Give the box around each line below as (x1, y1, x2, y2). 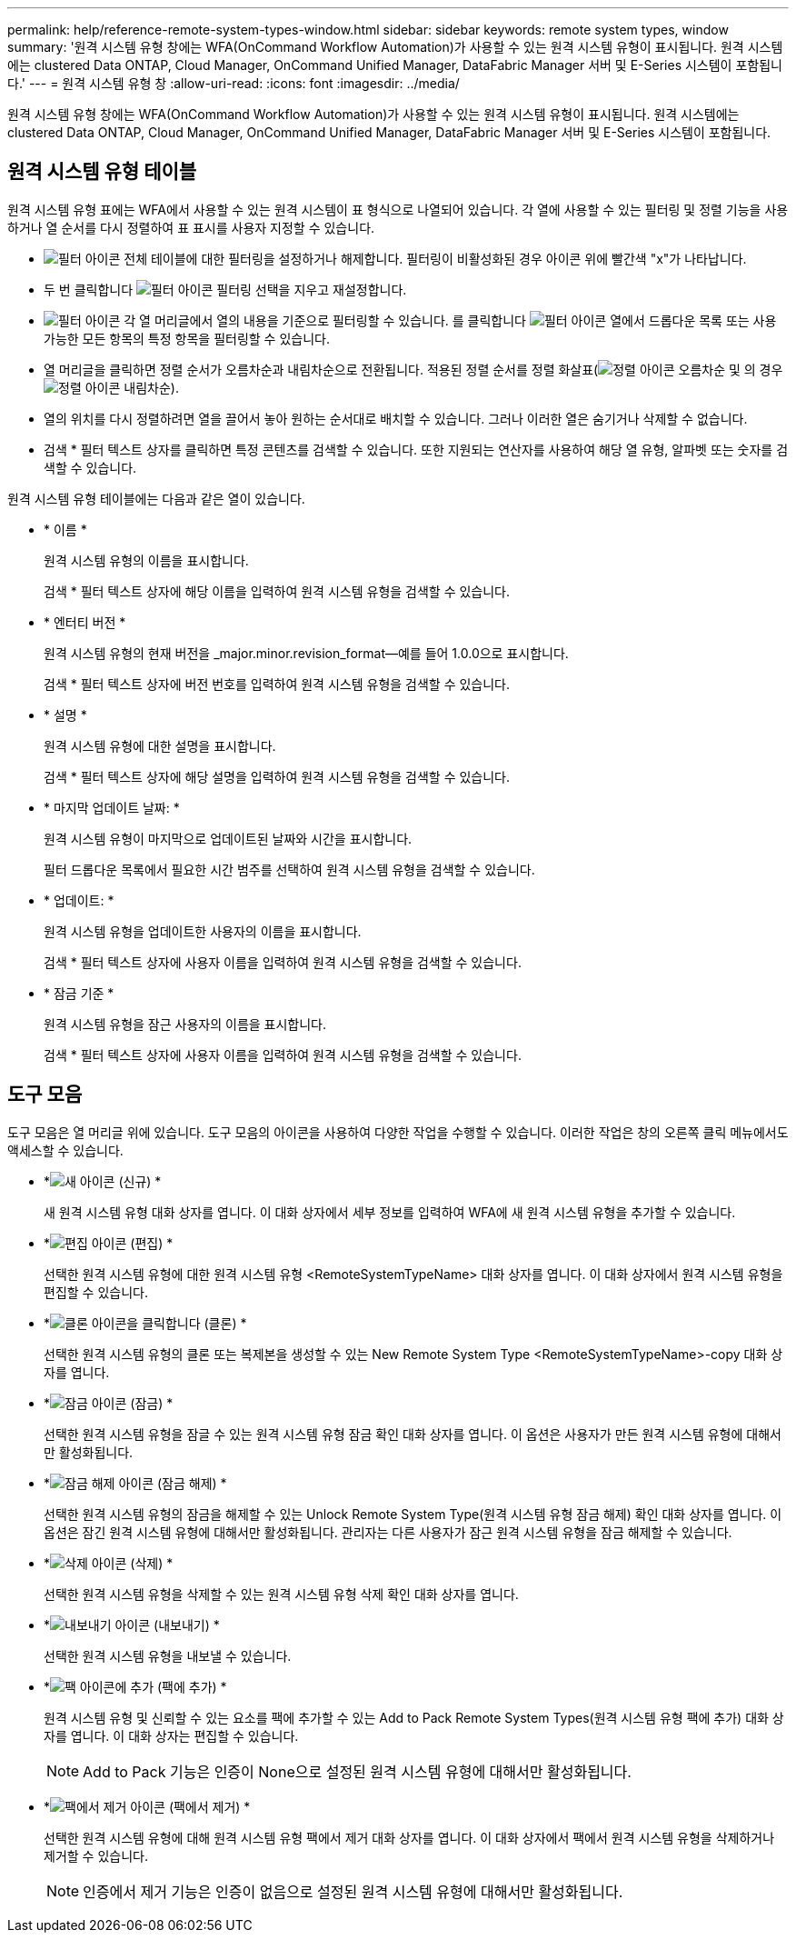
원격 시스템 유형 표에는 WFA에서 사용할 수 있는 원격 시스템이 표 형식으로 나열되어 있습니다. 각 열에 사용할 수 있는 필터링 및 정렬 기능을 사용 (7, 201, 789, 217)
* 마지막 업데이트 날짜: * (44, 799, 180, 815)
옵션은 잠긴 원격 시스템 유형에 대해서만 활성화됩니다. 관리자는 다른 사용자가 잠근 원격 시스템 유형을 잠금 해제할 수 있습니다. (44, 1524, 732, 1540)
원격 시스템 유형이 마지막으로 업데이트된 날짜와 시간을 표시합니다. (44, 830, 413, 846)
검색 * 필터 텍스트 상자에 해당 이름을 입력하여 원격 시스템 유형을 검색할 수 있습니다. (44, 583, 511, 599)
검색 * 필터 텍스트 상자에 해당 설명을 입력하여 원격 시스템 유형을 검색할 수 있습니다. (44, 768, 511, 785)
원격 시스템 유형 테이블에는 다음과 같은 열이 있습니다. (7, 490, 305, 506)
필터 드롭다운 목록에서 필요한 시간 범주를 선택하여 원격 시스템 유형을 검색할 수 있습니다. (44, 861, 535, 877)
